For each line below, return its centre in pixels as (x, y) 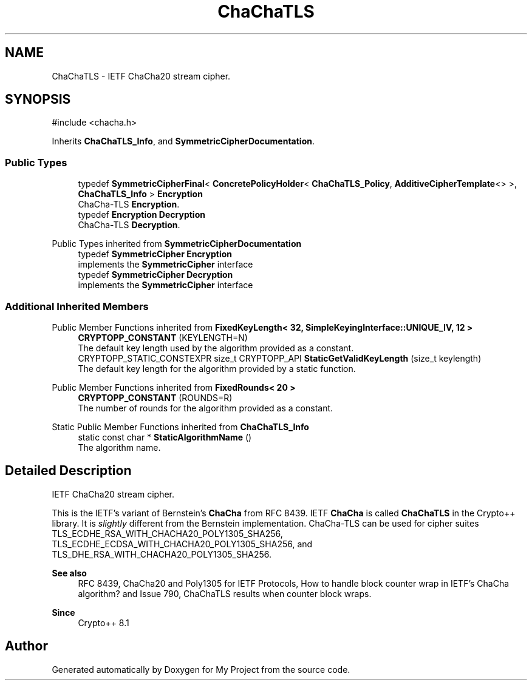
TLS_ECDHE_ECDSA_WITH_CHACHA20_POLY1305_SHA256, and (182, 544)
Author (26, 646)
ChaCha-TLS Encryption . (129, 204)
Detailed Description (68, 471)
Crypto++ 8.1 (104, 623)
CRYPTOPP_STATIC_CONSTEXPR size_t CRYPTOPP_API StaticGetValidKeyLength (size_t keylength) (280, 358)
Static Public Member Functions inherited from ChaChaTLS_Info (180, 427)
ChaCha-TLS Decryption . (129, 225)
